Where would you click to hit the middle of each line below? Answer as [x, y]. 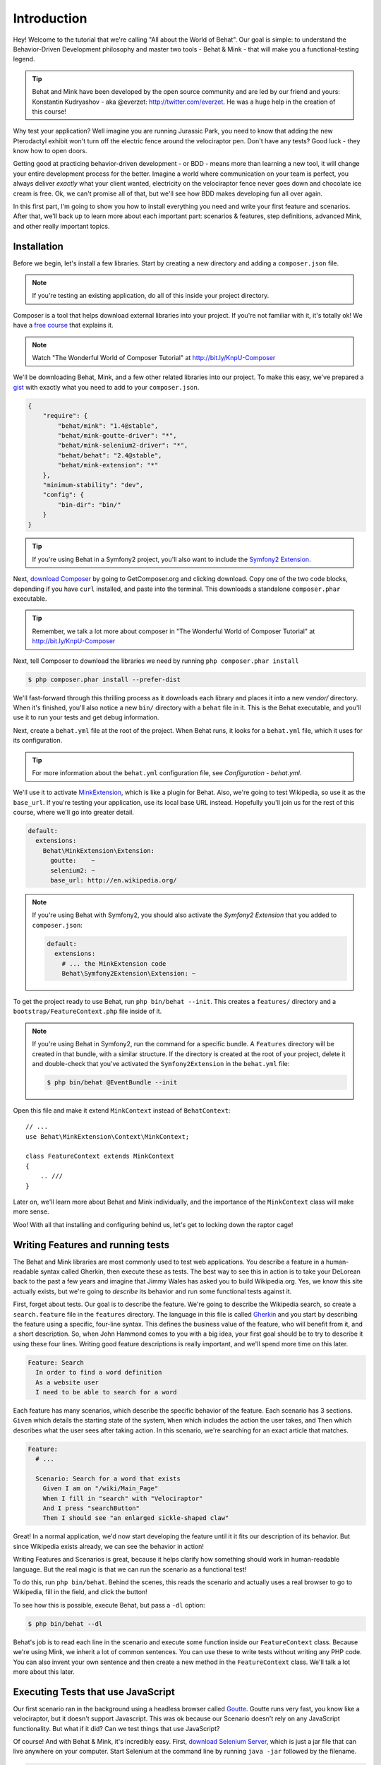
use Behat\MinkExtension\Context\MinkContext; [108, 1136]
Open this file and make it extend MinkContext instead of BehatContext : [122, 1110]
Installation [38, 246]
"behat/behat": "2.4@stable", [110, 455]
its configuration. [38, 741]
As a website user [67, 1382]
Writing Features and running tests [91, 1245]
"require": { [65, 416]
